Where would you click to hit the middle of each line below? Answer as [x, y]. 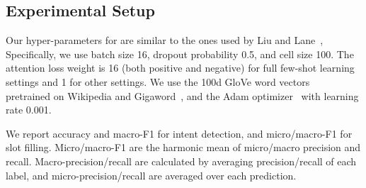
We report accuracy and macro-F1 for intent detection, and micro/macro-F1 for [179, 133]
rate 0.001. [29, 110]
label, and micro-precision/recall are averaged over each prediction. [151, 175]
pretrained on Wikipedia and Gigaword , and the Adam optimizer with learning [182, 95]
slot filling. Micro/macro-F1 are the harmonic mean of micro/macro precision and [183, 147]
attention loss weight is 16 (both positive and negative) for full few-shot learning [180, 68]
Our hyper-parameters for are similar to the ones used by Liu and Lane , [165, 40]
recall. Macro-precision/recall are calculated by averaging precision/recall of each [181, 161]
